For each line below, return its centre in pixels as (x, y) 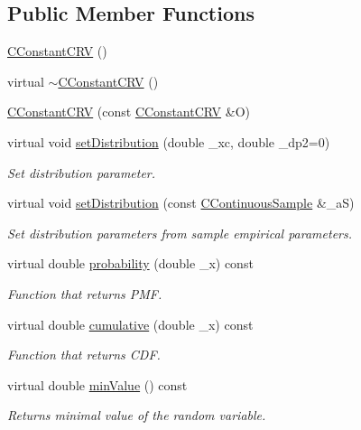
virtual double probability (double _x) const (130, 263)
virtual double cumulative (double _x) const (130, 324)
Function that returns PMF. (85, 293)
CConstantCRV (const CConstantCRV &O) (129, 112)
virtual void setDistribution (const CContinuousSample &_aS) (181, 203)
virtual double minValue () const (97, 384)
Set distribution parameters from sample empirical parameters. (180, 233)
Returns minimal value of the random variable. (137, 415)
